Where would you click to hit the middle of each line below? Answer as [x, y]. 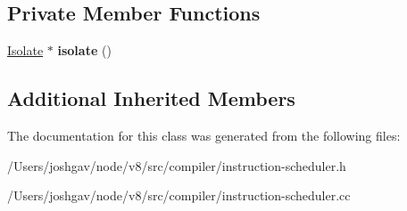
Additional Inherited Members [151, 98]
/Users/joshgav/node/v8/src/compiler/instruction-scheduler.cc [179, 195]
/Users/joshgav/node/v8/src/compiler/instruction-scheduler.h [177, 165]
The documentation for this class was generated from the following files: [204, 135]
